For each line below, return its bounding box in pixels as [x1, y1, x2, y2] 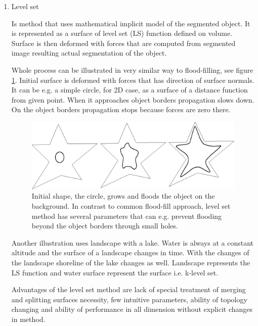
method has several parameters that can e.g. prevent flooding [31, 210, 222, 221]
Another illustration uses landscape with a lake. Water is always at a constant [11, 237, 253, 248]
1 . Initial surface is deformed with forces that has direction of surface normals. [11, 74, 254, 85]
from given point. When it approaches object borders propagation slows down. [11, 94, 254, 105]
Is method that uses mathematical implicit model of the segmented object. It [11, 18, 250, 28]
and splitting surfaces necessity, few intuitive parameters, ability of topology [11, 294, 247, 304]
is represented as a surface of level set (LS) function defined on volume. [11, 28, 233, 38]
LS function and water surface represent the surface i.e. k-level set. [11, 267, 219, 277]
